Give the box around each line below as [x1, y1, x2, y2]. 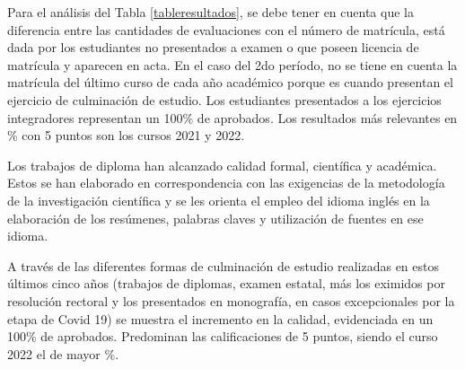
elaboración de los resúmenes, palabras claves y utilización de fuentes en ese [7, 208, 424, 227]
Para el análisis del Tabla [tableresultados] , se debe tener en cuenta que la [7, 3, 414, 21]
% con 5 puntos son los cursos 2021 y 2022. [7, 126, 245, 145]
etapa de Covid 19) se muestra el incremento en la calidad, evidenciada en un [7, 309, 434, 328]
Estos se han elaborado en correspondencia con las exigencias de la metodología [7, 173, 445, 192]
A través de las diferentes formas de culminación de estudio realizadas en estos [7, 256, 439, 275]
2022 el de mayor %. [7, 344, 119, 363]
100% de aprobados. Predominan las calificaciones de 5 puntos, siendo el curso [7, 327, 438, 346]
